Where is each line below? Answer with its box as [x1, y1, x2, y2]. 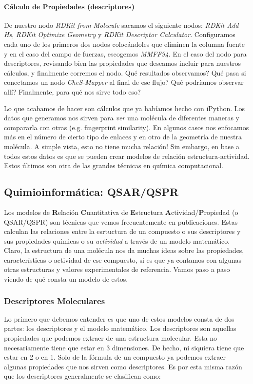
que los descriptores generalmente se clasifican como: [4, 371, 161, 381]
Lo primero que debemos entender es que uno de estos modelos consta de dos [4, 313, 234, 324]
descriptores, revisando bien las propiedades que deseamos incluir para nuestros [4, 58, 241, 68]
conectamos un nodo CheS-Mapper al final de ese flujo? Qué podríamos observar [4, 77, 244, 87]
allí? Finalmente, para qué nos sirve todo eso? [4, 86, 141, 96]
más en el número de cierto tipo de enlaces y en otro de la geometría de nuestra [4, 132, 242, 142]
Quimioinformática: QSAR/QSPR [4, 184, 179, 199]
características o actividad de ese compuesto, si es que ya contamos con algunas [4, 254, 242, 265]
